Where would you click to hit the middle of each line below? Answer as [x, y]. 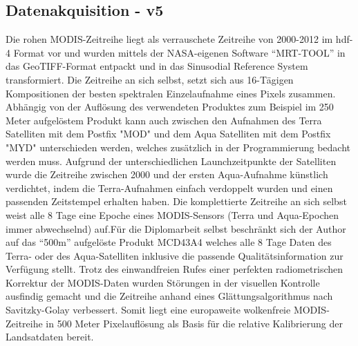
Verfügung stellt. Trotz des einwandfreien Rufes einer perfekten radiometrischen [175, 269]
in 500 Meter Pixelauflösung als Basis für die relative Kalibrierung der [194, 323]
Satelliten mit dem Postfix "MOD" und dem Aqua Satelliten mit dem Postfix [168, 134]
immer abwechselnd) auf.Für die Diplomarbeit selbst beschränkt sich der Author [176, 228]
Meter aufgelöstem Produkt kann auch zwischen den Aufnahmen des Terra [164, 120]
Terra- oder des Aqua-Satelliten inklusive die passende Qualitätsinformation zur [175, 255]
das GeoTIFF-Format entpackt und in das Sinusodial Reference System [157, 66]
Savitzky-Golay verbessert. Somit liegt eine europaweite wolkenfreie [148, 310]
